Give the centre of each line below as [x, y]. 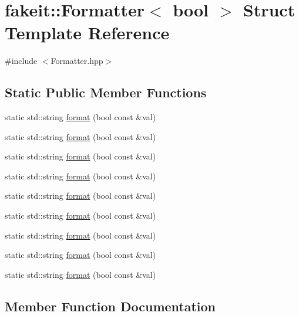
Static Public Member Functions [106, 92]
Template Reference [87, 33]
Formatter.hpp [77, 61]
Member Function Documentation [110, 306]
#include [21, 61]
